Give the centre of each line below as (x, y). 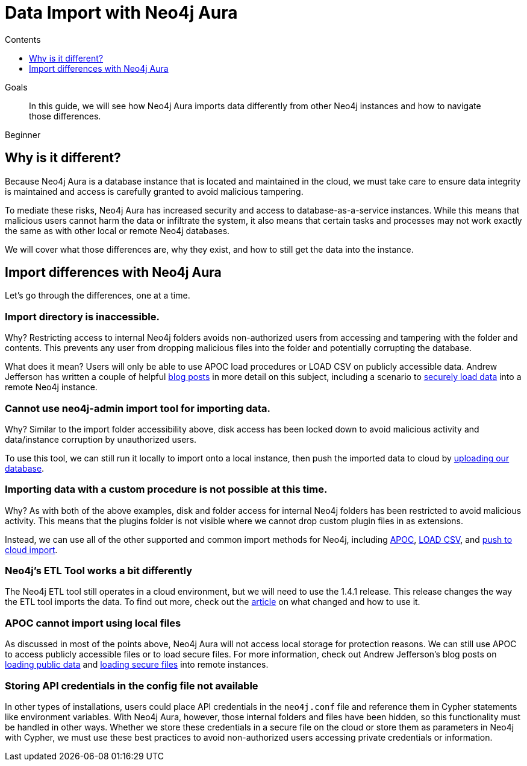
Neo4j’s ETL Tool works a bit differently (99, 571)
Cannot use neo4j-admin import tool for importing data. (138, 408)
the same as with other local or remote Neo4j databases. (117, 230)
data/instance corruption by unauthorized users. (101, 439)
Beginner (23, 135)
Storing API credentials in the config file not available (132, 685)
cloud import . (31, 549)
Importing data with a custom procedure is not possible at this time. (166, 489)
